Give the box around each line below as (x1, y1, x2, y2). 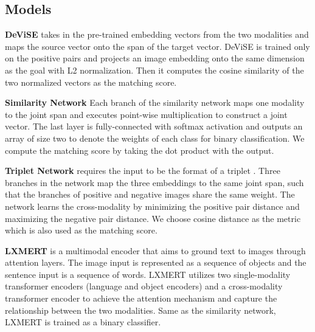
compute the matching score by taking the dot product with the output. (5, 144, 274, 156)
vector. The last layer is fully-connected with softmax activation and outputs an (5, 120, 303, 133)
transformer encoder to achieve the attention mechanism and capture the (5, 292, 277, 305)
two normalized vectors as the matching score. (5, 75, 177, 88)
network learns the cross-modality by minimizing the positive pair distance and (5, 199, 300, 212)
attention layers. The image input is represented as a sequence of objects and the (5, 256, 306, 269)
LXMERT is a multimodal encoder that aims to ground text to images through (5, 244, 306, 257)
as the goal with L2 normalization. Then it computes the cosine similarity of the (5, 63, 304, 76)
